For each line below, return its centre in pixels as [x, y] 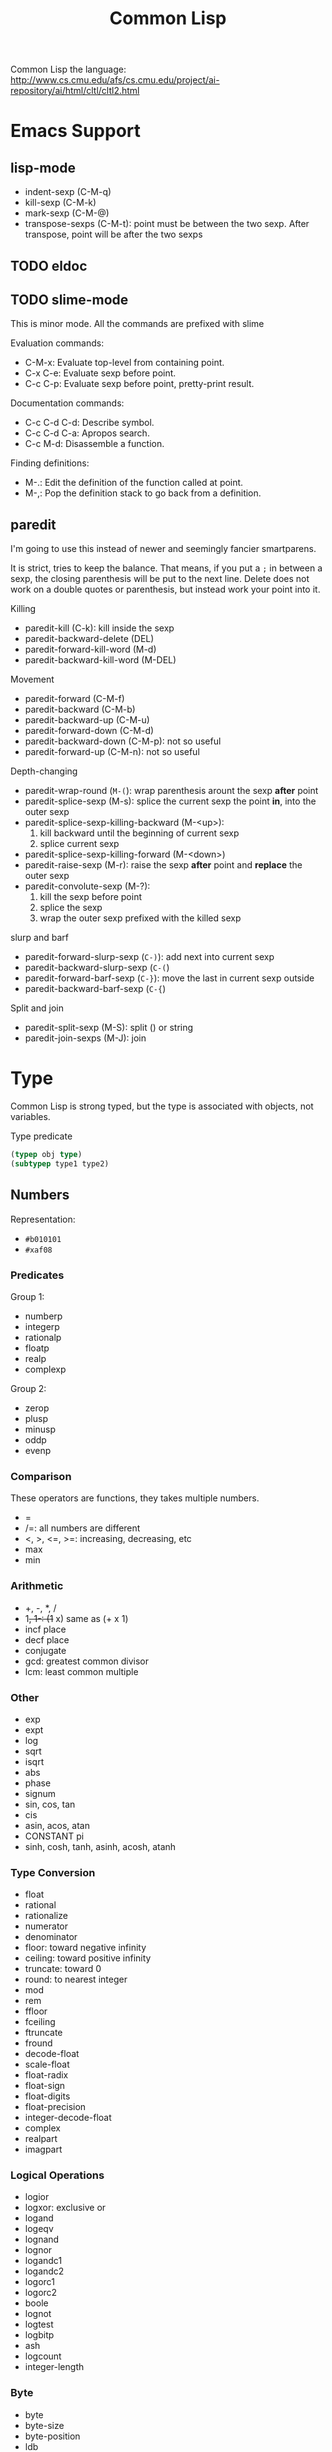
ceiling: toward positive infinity [88, 1958]
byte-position [52, 2436]
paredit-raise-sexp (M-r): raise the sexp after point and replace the [163, 865]
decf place [47, 1639]
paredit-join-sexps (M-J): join [85, 1038]
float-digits [47, 2096]
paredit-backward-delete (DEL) [89, 639]
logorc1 [39, 2282]
